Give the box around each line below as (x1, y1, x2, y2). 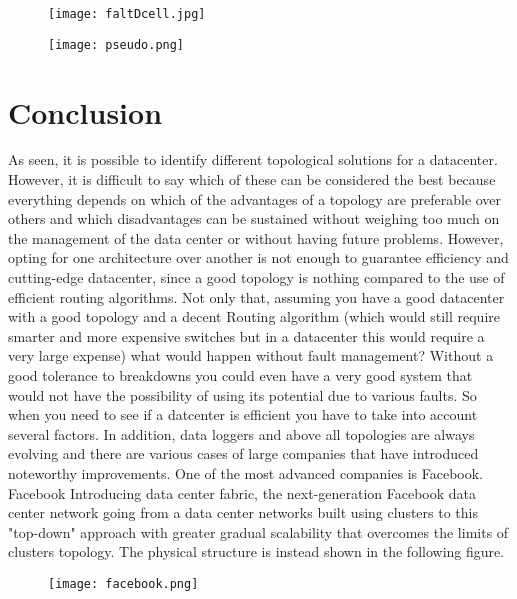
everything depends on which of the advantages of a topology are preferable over (8, 188, 502, 209)
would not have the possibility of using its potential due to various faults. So (8, 384, 477, 405)
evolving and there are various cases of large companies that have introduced (8, 443, 479, 464)
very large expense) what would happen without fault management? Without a (8, 345, 494, 366)
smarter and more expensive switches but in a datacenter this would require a (8, 325, 485, 346)
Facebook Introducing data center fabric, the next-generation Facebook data (8, 482, 477, 503)
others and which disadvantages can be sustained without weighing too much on (8, 208, 500, 229)
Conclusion (8, 91, 163, 132)
